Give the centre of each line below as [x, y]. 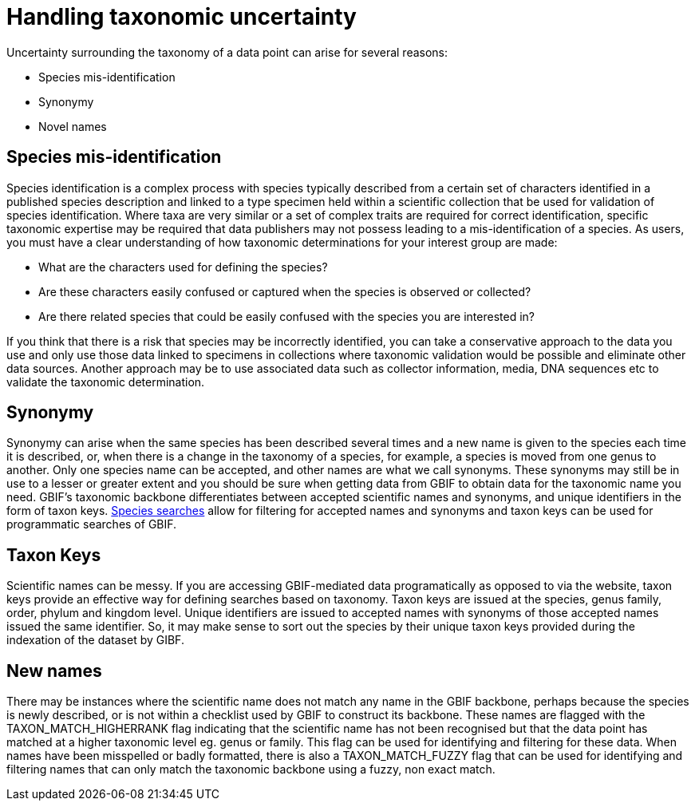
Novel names [73, 126]
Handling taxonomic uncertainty [182, 17]
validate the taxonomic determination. [106, 382]
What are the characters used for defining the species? [183, 267]
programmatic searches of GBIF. [92, 524]
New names [54, 671]
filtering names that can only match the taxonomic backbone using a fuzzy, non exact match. [251, 769]
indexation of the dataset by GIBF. [95, 640]
